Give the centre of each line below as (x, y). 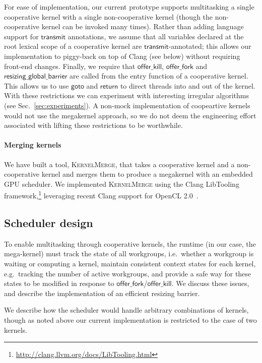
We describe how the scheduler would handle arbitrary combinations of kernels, (126, 310)
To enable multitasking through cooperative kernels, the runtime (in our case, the (130, 243)
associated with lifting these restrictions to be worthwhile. (93, 125)
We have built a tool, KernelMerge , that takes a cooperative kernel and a (119, 164)
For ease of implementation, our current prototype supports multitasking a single (129, 7)
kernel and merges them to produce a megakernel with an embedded (147, 174)
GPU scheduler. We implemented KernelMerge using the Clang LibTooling (122, 184)
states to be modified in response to (59, 283)
